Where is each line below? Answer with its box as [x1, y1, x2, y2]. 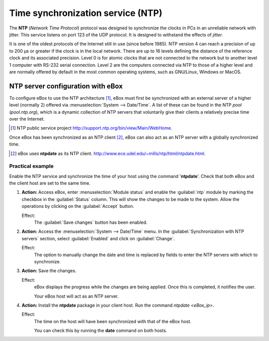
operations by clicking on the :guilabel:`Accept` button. [21, 203, 134, 209]
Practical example [9, 163, 54, 170]
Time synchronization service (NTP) [9, 7, 162, 18]
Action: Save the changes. [21, 268, 77, 274]
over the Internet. [9, 116, 45, 122]
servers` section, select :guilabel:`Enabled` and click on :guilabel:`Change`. [21, 235, 175, 241]
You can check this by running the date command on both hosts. [34, 328, 167, 334]
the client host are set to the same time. [9, 180, 91, 186]
